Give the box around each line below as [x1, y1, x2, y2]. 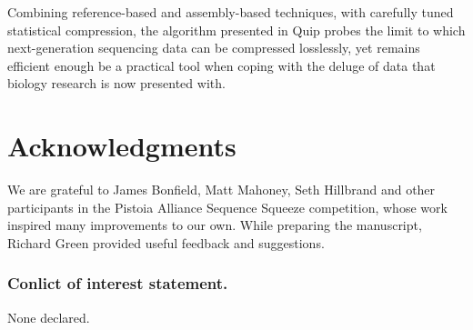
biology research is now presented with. [7, 74, 226, 93]
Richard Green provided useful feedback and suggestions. [7, 233, 325, 252]
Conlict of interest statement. [7, 272, 228, 295]
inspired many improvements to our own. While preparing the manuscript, [7, 215, 422, 235]
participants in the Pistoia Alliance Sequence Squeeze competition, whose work [7, 197, 448, 216]
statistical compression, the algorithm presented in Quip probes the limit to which [7, 20, 466, 39]
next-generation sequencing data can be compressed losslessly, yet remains [7, 38, 420, 57]
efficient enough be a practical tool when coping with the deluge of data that [7, 55, 436, 75]
